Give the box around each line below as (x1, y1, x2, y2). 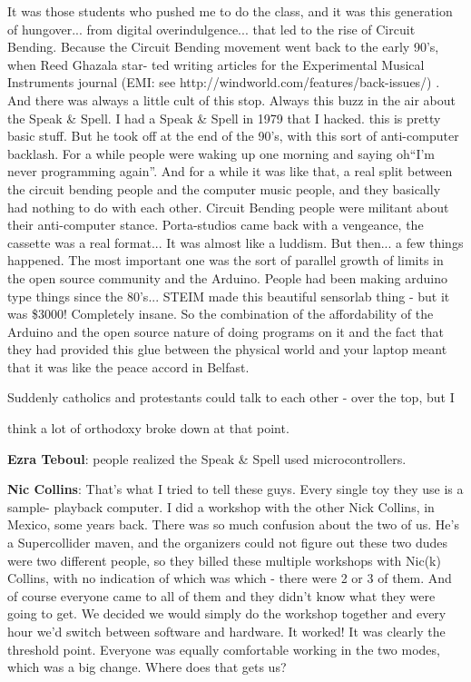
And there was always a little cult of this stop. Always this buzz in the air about (7, 90, 456, 109)
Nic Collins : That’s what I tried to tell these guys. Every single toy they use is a (7, 479, 464, 499)
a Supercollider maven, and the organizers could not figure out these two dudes (7, 533, 447, 552)
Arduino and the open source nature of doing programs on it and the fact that (7, 321, 445, 341)
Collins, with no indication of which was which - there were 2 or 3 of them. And (7, 568, 452, 588)
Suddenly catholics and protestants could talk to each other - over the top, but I (7, 388, 455, 407)
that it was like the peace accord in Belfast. (7, 357, 250, 376)
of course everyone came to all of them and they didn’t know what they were (7, 586, 436, 605)
